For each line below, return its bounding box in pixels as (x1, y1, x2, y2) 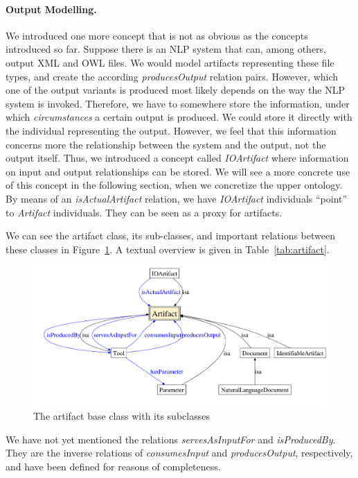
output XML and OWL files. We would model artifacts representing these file (6, 55, 334, 69)
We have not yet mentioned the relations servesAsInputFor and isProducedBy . (6, 432, 336, 446)
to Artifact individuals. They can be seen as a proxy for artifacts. (6, 205, 283, 219)
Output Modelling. (6, 1, 97, 16)
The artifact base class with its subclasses (33, 409, 210, 423)
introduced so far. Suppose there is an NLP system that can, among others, (6, 42, 327, 56)
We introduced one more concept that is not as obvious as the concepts (6, 28, 308, 42)
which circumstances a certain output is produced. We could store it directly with (6, 110, 352, 124)
